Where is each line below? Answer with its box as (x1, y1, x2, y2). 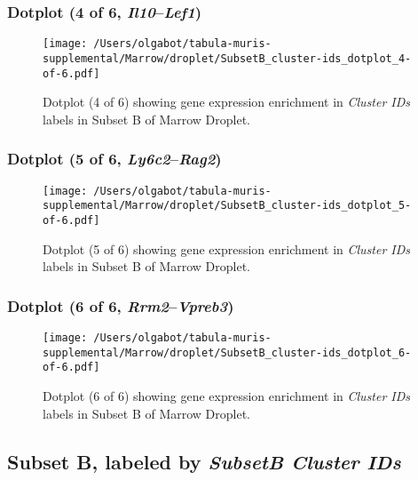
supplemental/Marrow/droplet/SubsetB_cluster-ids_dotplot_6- (43, 346, 412, 359)
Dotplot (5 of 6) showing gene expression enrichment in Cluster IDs (43, 239, 411, 258)
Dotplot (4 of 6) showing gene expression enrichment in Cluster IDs (43, 92, 411, 111)
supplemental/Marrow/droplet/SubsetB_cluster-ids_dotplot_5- (43, 199, 412, 212)
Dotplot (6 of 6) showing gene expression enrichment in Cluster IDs (43, 386, 411, 404)
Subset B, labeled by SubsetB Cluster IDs (7, 447, 401, 475)
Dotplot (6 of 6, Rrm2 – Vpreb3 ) (7, 294, 234, 316)
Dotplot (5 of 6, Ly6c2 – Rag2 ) (7, 148, 222, 170)
